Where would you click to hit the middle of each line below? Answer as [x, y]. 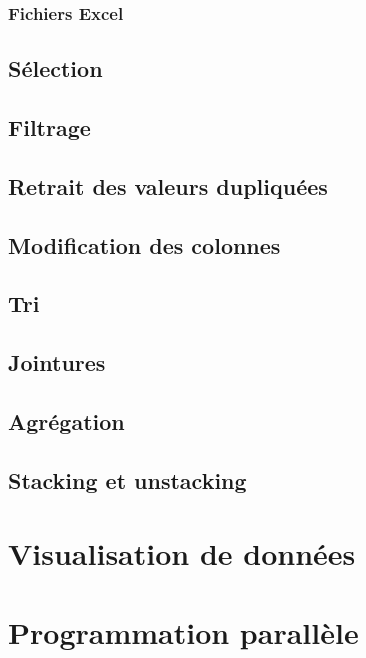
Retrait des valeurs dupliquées [168, 185]
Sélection [55, 68]
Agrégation [66, 420]
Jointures [57, 362]
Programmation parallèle [183, 631]
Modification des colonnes [144, 244]
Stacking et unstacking [127, 479]
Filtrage [49, 127]
